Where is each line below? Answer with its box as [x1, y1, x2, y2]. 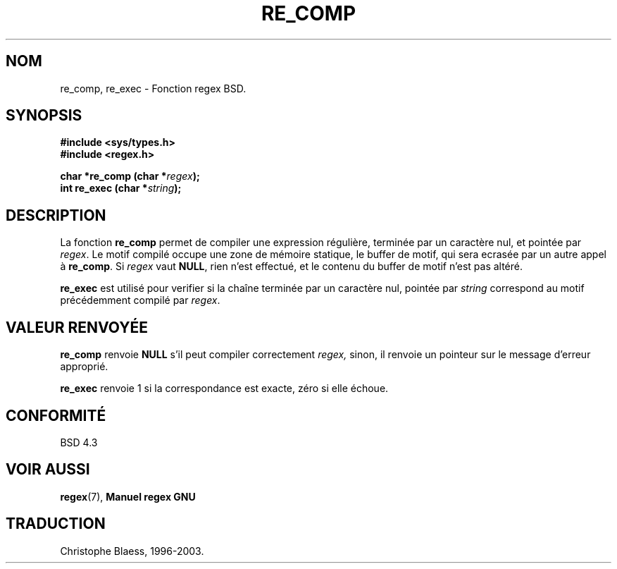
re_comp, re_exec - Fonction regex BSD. [60, 82, 247, 94]
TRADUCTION [6, 515, 106, 533]
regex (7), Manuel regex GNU [60, 490, 196, 503]
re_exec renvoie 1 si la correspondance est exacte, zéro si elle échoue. [60, 382, 389, 395]
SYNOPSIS [6, 106, 82, 125]
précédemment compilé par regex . [60, 294, 220, 307]
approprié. [60, 360, 108, 373]
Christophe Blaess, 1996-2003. [60, 544, 204, 557]
